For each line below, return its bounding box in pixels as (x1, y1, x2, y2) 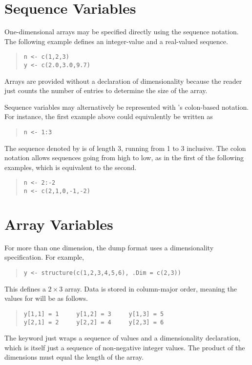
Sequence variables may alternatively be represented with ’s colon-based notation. (4, 101, 249, 112)
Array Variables (4, 214, 113, 234)
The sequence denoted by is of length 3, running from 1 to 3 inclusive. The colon (4, 143, 246, 153)
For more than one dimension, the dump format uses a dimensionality (4, 242, 214, 252)
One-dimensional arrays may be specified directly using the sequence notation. (4, 26, 239, 37)
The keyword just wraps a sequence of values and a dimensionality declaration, (4, 333, 241, 343)
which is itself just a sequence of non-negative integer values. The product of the (4, 342, 245, 352)
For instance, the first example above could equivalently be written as (4, 111, 213, 122)
